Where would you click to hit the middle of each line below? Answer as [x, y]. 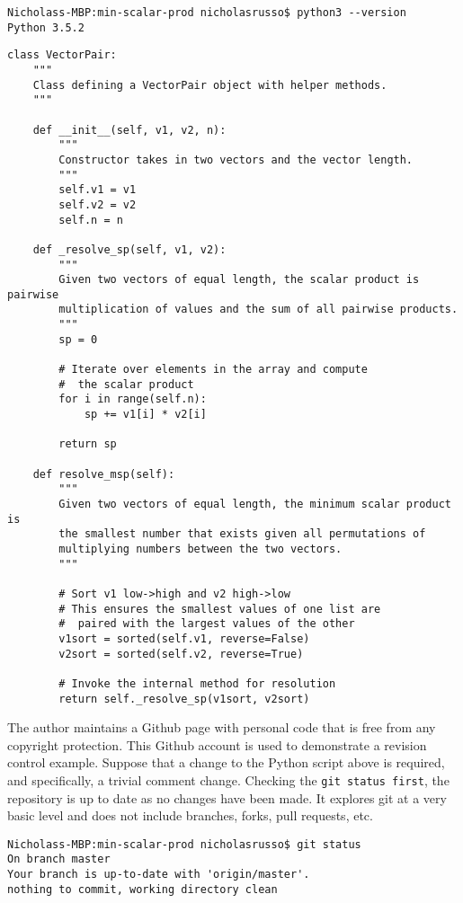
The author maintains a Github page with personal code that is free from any [222, 727]
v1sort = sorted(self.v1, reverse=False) [184, 638]
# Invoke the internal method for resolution [197, 683]
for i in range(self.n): [133, 399]
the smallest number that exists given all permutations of [242, 534]
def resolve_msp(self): [104, 474]
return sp [88, 444]
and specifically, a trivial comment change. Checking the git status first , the [228, 779]
